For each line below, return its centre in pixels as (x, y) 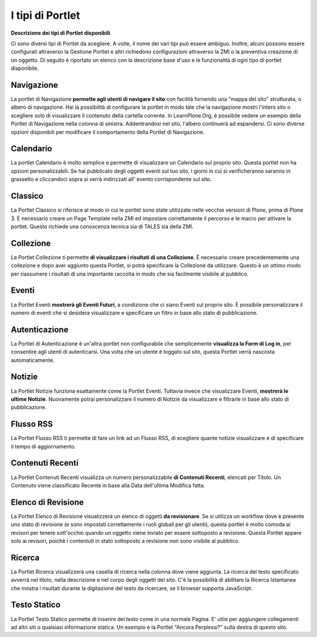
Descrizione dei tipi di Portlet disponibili (60, 33)
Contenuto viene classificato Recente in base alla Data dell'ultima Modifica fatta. (108, 485)
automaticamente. (33, 360)
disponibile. (25, 68)
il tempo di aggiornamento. (43, 446)
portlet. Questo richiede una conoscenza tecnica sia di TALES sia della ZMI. (102, 226)
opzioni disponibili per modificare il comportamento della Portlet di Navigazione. (108, 132)
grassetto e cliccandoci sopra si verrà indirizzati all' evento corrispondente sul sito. (111, 179)
